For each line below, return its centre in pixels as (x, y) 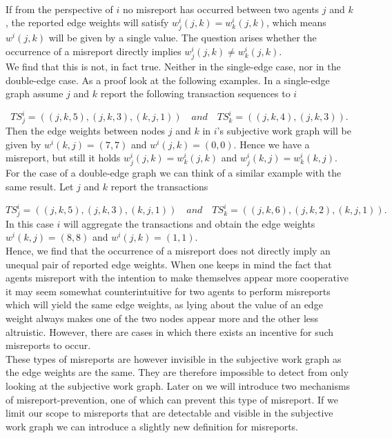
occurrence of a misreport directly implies (94, 51)
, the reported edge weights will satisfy (87, 22)
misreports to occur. (48, 345)
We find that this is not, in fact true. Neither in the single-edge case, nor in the (173, 67)
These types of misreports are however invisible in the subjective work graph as (174, 358)
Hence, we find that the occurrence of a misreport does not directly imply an (168, 251)
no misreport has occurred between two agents (221, 9)
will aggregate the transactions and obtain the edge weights (189, 223)
